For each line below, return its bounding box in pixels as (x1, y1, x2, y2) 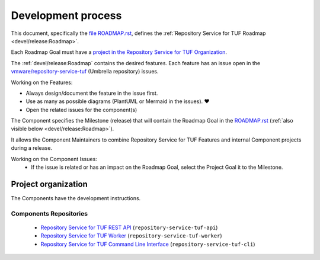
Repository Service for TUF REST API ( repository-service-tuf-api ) (40, 224, 218, 231)
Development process (11, 9, 122, 22)
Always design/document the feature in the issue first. (25, 89, 158, 97)
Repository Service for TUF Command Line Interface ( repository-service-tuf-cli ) (40, 240, 255, 248)
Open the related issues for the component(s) (25, 106, 137, 113)
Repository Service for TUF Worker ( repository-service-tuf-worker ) (40, 232, 222, 239)
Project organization (11, 179, 88, 189)
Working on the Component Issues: (11, 155, 97, 162)
